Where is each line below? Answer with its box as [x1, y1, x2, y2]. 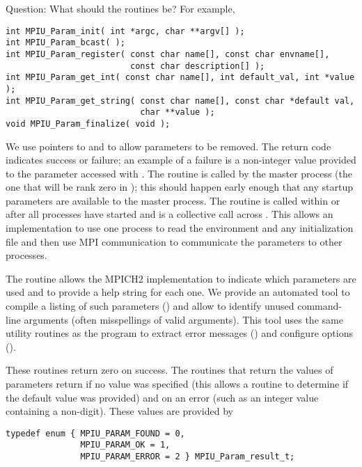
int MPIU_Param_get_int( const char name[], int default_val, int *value [6, 72, 355, 83]
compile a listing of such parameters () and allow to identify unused [6, 299, 294, 313]
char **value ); [140, 107, 215, 118]
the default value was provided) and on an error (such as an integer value [6, 390, 319, 404]
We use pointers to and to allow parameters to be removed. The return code [6, 138, 331, 153]
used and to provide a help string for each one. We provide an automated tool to [6, 285, 350, 299]
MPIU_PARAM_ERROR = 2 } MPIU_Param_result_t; [80, 452, 295, 462]
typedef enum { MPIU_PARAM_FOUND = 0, [6, 428, 185, 438]
